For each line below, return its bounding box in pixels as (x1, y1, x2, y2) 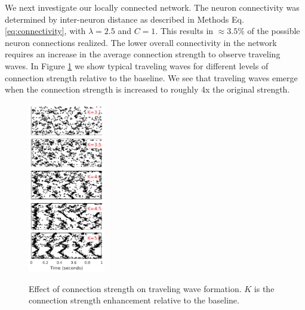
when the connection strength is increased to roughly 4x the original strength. (5, 83, 290, 96)
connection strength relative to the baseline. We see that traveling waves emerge (5, 71, 298, 84)
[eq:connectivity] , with (5, 24, 86, 37)
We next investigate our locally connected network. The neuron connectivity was (5, 1, 300, 13)
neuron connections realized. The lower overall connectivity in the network (5, 36, 277, 48)
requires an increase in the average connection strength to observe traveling (5, 48, 281, 60)
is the (254, 282, 275, 294)
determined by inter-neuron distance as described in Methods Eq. (5, 13, 244, 25)
